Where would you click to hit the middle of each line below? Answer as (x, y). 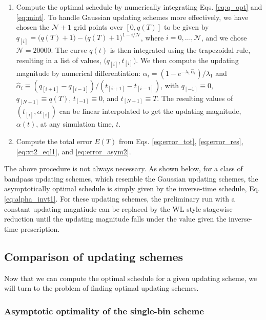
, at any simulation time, (75, 124)
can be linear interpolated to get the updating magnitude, (150, 111)
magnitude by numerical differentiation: (78, 73)
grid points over (98, 27)
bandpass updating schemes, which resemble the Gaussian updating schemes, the (131, 178)
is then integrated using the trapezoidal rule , (180, 50)
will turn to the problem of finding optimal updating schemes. (101, 288)
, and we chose (224, 37)
